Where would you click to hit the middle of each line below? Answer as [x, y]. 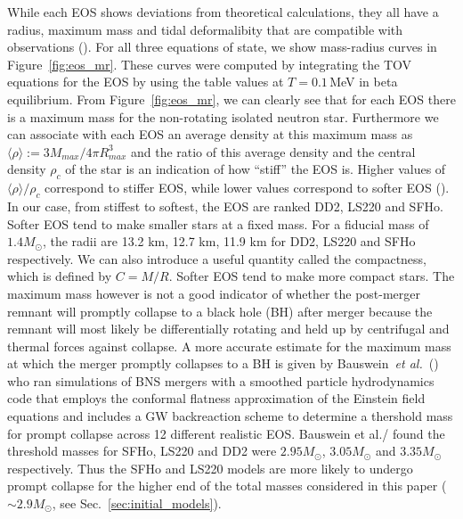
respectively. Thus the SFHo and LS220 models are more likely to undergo [210, 468]
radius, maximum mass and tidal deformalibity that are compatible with [205, 29]
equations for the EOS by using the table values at [146, 82]
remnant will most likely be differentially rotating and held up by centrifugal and [228, 329]
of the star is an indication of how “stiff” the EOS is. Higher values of [256, 169]
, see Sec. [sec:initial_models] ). [137, 503]
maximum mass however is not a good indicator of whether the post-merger [214, 293]
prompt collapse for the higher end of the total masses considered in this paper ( [227, 486]
